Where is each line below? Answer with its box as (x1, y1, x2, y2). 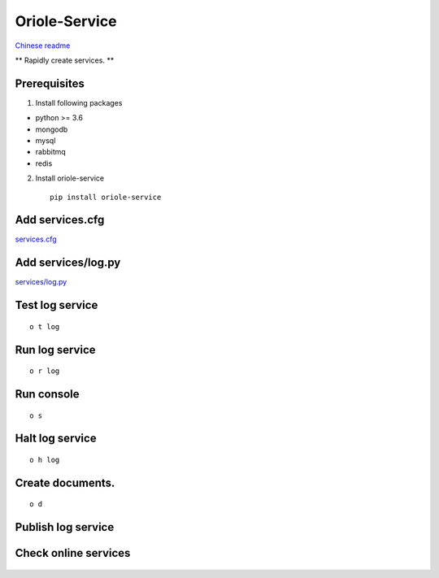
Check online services (15, 546, 131, 560)
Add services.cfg (15, 213, 105, 227)
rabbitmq (35, 147, 67, 157)
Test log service (15, 298, 98, 312)
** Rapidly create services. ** (15, 55, 115, 65)
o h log (29, 455, 60, 465)
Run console (15, 387, 80, 402)
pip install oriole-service (50, 192, 162, 202)
